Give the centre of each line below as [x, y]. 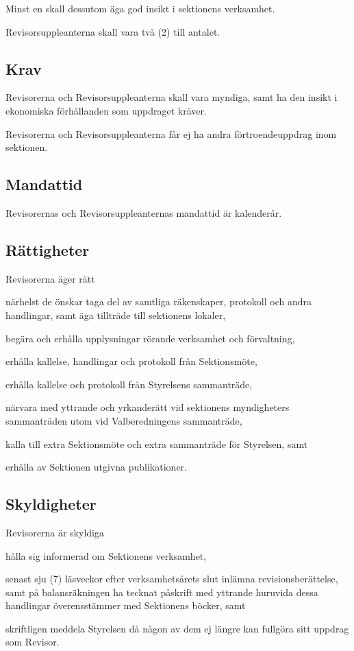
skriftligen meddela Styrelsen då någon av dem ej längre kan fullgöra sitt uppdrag [177, 628]
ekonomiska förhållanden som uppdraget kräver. [106, 110]
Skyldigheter [51, 504]
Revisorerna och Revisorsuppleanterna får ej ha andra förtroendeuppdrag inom [171, 133]
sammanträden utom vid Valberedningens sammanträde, [124, 420]
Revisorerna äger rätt [50, 278]
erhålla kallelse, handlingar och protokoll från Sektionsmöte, [131, 361]
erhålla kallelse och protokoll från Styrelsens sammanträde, [129, 384]
